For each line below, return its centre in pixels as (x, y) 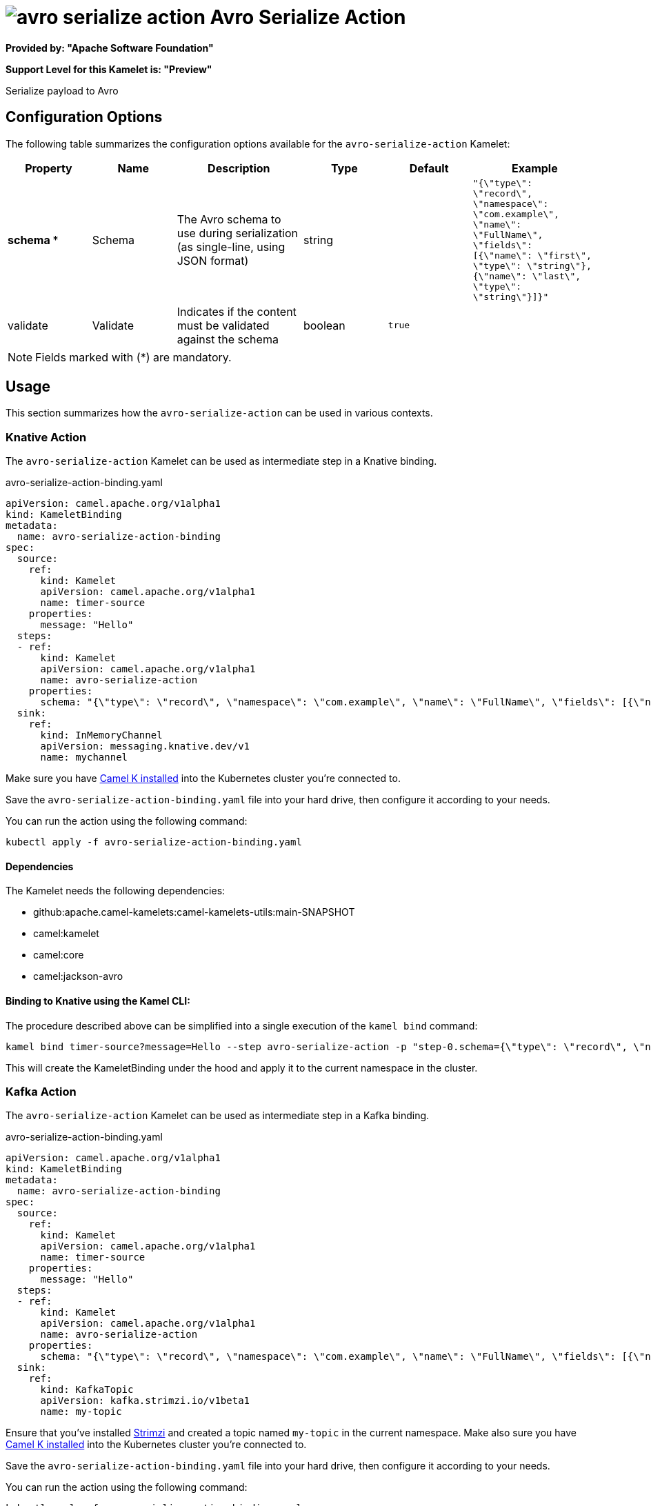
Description (239, 168)
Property (49, 168)
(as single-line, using (231, 247)
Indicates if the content (237, 311)
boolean (324, 325)
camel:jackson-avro (78, 976)
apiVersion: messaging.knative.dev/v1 (145, 746)
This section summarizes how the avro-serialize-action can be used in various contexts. (219, 413)
